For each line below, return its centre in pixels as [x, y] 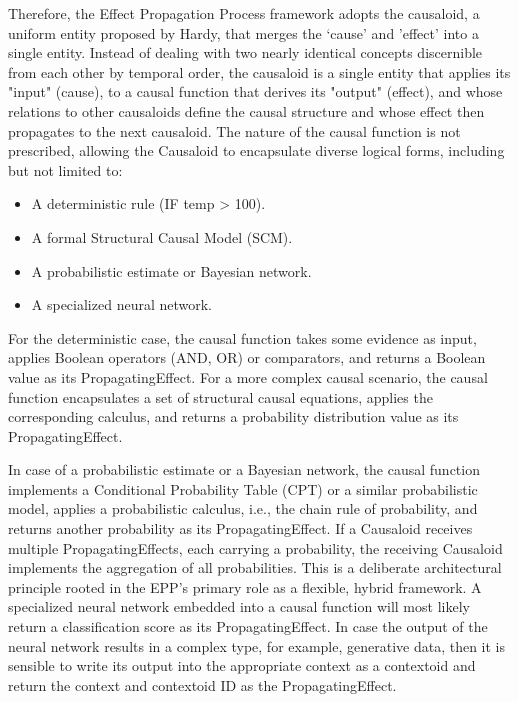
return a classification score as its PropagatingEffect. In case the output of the [248, 626]
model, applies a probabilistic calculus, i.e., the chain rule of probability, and [243, 508]
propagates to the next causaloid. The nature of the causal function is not [234, 130]
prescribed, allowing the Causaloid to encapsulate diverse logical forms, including [256, 150]
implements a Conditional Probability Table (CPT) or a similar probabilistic [243, 488]
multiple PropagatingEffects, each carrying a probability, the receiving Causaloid [255, 547]
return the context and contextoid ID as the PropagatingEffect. [202, 684]
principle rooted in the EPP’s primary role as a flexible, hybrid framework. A [245, 586]
